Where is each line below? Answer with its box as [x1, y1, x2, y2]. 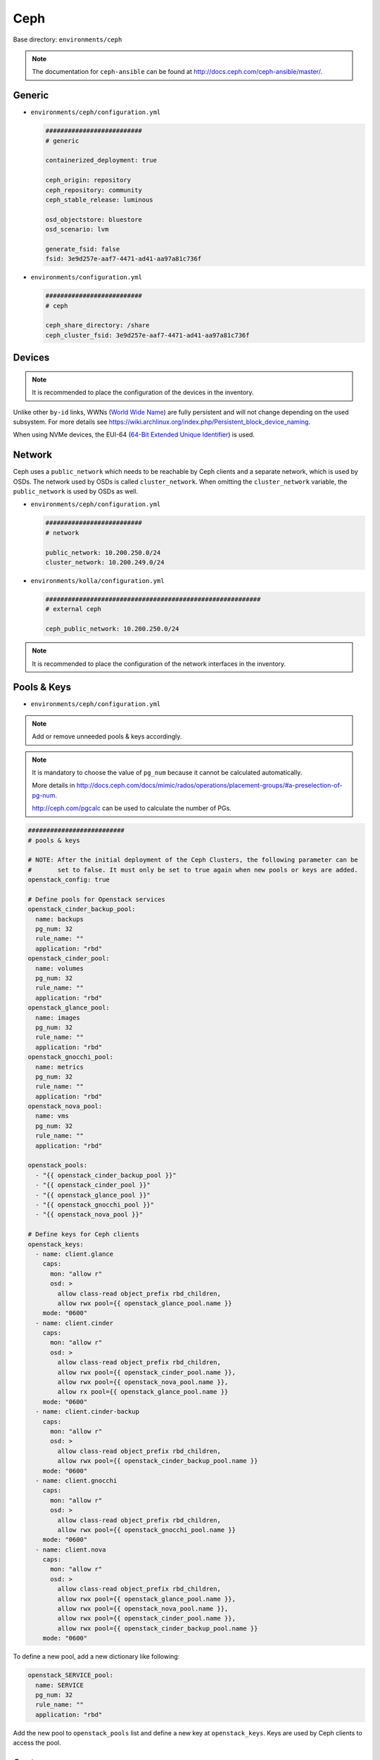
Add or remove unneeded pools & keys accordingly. [32, 732, 182, 741]
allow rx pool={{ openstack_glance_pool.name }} [57, 1388, 229, 1396]
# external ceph [45, 605, 102, 613]
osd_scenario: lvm [45, 225, 109, 234]
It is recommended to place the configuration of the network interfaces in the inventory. [32, 659, 286, 668]
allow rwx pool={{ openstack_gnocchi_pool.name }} [57, 1526, 236, 1534]
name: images [35, 1014, 80, 1022]
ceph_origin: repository [45, 176, 132, 184]
